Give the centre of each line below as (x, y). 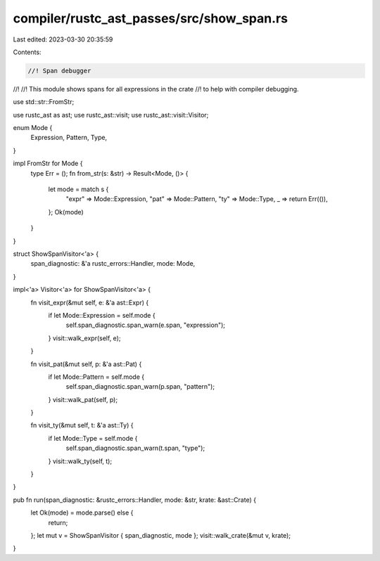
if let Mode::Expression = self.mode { (102, 315)
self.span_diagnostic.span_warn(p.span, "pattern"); (140, 387)
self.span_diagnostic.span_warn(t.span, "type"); (135, 448)
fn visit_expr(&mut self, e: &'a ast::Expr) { (90, 302)
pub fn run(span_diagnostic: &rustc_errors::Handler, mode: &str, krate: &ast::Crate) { (135, 500)
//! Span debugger (59, 71)
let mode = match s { (78, 189)
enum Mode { (33, 128)
